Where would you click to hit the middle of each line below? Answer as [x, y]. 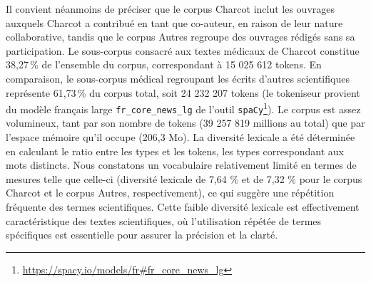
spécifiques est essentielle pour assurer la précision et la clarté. [142, 235]
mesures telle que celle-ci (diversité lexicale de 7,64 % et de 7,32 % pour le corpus [184, 178]
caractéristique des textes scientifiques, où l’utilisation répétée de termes [164, 220]
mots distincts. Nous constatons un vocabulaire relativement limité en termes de [181, 165]
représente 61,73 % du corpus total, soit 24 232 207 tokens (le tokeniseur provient [183, 92]
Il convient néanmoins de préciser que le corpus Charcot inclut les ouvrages [170, 9]
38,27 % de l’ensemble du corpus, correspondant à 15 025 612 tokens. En [164, 64]
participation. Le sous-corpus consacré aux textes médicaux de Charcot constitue [183, 50]
